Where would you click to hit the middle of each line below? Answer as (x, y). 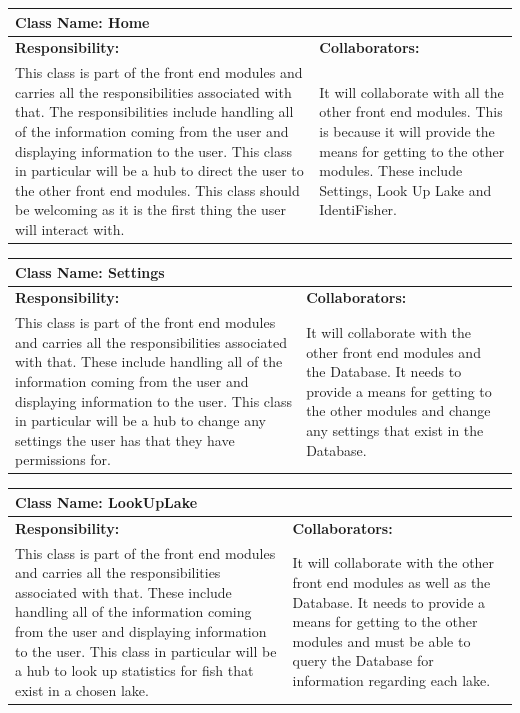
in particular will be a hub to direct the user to (159, 170)
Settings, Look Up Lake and (405, 189)
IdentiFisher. (358, 209)
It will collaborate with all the (411, 91)
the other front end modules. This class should (157, 189)
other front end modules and (393, 351)
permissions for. (63, 459)
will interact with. (70, 228)
